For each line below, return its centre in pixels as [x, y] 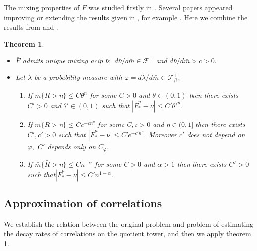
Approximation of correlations [83, 203]
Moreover [162, 134]
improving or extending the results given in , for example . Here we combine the [126, 17]
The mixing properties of [42, 7]
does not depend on [216, 134]
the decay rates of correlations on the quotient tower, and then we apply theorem [128, 233]
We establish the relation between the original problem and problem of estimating [129, 223]
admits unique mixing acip [63, 60]
